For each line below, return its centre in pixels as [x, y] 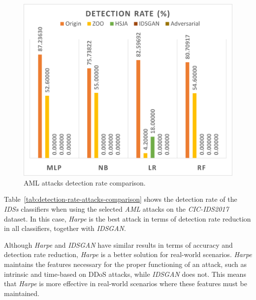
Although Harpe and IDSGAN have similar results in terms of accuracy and [118, 244]
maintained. [22, 293]
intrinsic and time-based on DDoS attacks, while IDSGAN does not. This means [125, 274]
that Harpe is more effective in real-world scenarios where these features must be [126, 283]
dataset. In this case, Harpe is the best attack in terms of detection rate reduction [128, 218]
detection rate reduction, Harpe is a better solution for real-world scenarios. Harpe [128, 254]
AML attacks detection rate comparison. [85, 182]
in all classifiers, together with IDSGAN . [65, 228]
